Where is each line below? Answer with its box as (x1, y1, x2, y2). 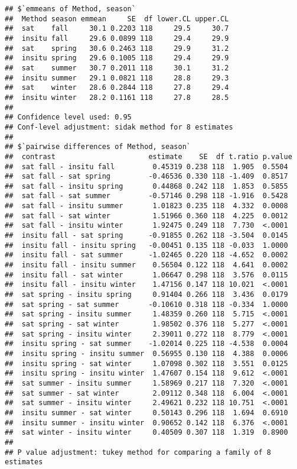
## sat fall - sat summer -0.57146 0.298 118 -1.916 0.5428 (5, 192, 288, 200)
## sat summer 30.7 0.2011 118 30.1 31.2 (5, 63, 229, 72)
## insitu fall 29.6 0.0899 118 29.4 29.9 (5, 34, 229, 43)
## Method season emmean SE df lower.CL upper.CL (5, 14, 229, 23)
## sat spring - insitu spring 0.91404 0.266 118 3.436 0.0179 (5, 290, 288, 299)
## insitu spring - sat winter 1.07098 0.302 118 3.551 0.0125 (5, 359, 288, 368)
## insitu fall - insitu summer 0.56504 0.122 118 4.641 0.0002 (5, 261, 288, 270)
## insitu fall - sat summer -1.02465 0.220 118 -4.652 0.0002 (5, 251, 288, 260)
